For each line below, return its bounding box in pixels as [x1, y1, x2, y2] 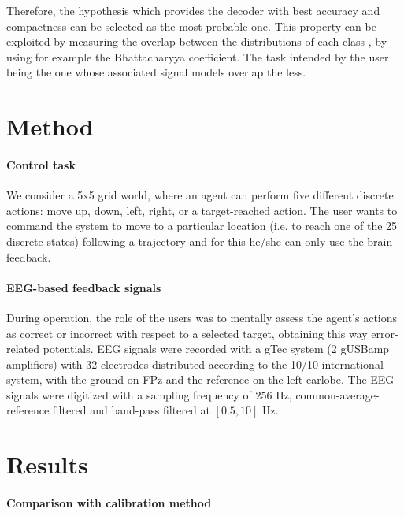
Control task [6, 156, 76, 173]
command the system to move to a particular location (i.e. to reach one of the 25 [6, 217, 398, 234]
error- [371, 325, 398, 341]
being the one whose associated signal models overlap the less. [6, 64, 306, 80]
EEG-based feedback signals [6, 279, 161, 295]
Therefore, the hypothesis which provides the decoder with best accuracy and [6, 2, 380, 18]
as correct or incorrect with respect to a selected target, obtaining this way [6, 325, 368, 341]
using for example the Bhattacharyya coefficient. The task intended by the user [6, 48, 389, 65]
